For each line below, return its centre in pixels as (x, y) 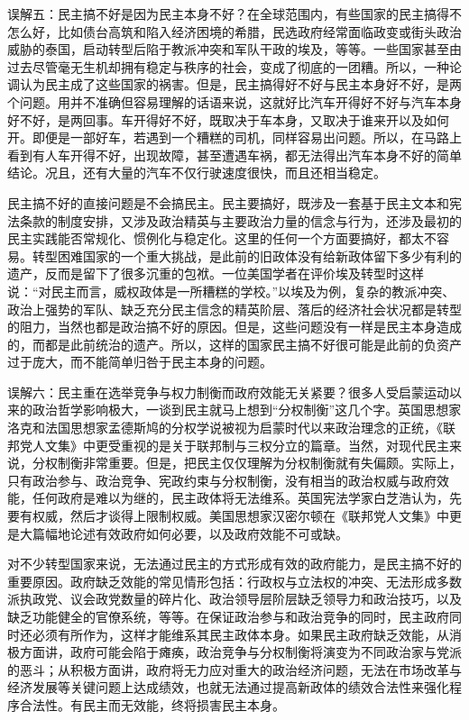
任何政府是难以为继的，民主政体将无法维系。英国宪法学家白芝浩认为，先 (247, 498)
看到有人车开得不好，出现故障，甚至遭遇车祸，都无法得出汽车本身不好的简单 (234, 155)
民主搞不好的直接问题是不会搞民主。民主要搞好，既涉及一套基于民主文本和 (228, 202)
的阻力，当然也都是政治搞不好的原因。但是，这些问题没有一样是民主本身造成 (234, 327)
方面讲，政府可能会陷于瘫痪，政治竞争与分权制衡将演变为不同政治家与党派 (240, 652)
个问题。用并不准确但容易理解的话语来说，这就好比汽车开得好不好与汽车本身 (234, 101)
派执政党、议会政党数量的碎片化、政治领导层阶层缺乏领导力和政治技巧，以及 (234, 599)
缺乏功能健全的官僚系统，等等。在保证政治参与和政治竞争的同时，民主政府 (228, 616)
